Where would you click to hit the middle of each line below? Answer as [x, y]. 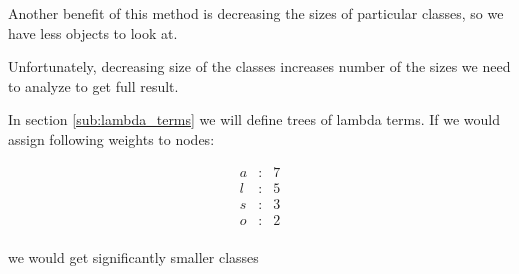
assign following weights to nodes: [111, 138]
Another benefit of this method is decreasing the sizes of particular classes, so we [256, 13]
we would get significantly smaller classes [133, 256]
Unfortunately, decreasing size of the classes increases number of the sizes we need [259, 66]
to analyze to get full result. [93, 85]
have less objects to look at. [93, 32]
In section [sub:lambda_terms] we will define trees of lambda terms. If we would [254, 119]
